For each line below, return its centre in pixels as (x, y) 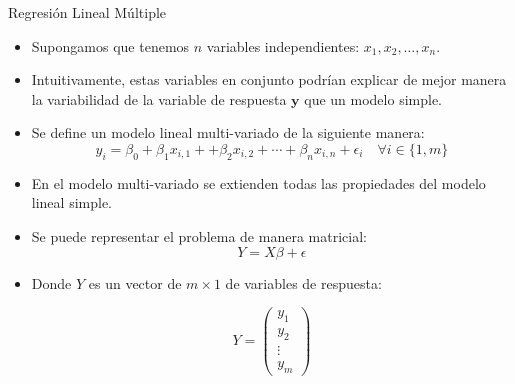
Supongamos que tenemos (110, 45)
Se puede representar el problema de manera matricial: (199, 235)
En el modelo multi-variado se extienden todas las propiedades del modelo (258, 182)
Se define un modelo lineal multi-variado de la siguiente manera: (228, 132)
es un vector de (135, 282)
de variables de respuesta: (303, 282)
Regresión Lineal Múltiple (87, 12)
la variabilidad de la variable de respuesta (159, 98)
